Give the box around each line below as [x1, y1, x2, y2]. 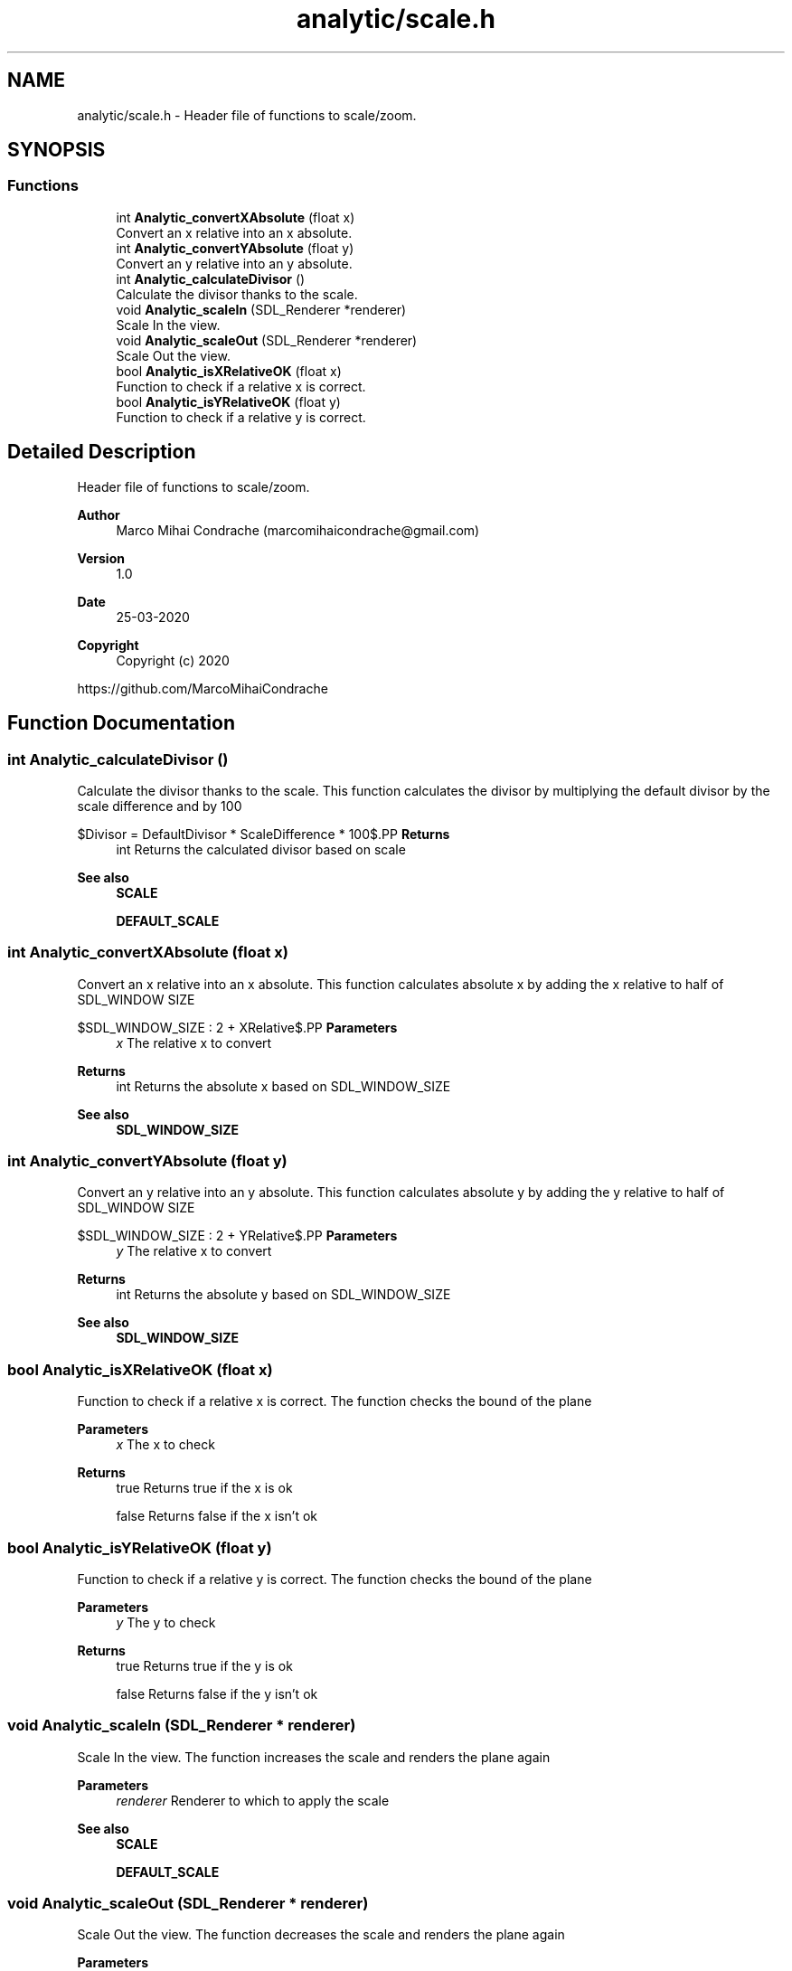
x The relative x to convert [116, 1034, 272, 1051]
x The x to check [116, 1437, 215, 1453]
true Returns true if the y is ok [116, 1657, 293, 1674]
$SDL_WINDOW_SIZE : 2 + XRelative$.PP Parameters [77, 1019, 398, 1035]
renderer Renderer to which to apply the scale [116, 1792, 390, 1808]
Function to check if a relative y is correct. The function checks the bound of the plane [77, 1570, 592, 1587]
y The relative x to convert [116, 1243, 272, 1259]
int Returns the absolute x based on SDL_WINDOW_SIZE [116, 1078, 451, 1094]
